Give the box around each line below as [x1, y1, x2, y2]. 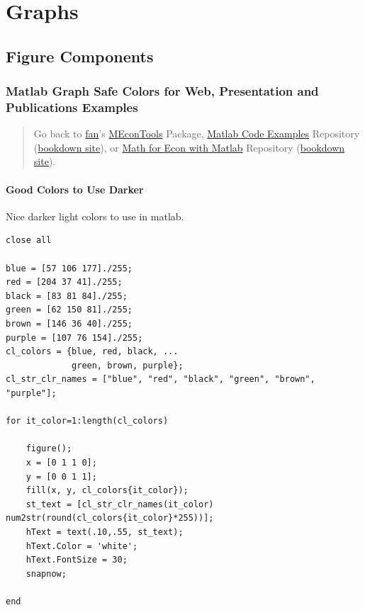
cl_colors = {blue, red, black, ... [6, 346, 179, 357]
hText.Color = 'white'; [26, 541, 138, 551]
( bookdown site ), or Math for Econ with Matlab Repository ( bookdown [33, 140, 345, 154]
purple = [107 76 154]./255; [6, 332, 143, 343]
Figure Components [6, 45, 154, 67]
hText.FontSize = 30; [26, 555, 128, 565]
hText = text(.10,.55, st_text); [26, 526, 184, 537]
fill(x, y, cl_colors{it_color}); [26, 485, 189, 496]
